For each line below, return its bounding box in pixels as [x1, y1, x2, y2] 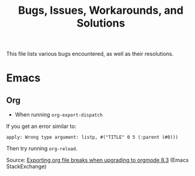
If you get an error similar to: [6, 123, 77, 130]
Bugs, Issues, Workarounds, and [17, 4, 184, 17]
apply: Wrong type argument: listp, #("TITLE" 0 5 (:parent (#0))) [6, 135, 179, 141]
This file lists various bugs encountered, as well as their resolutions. [6, 50, 174, 58]
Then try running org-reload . [6, 145, 78, 152]
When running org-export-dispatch [14, 111, 103, 118]
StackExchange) [6, 163, 47, 170]
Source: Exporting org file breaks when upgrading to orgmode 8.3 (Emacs [6, 157, 189, 164]
